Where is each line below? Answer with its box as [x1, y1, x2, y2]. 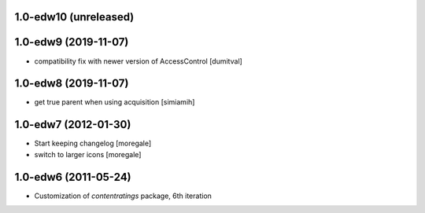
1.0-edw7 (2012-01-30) [14, 118, 131, 131]
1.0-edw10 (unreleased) [14, 10, 135, 24]
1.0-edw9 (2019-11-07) [14, 35, 129, 49]
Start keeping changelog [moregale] [34, 138, 152, 149]
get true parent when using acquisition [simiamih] [34, 97, 195, 107]
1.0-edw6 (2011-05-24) [14, 170, 131, 184]
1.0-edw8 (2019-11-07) [14, 77, 129, 90]
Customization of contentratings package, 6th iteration [34, 191, 213, 200]
